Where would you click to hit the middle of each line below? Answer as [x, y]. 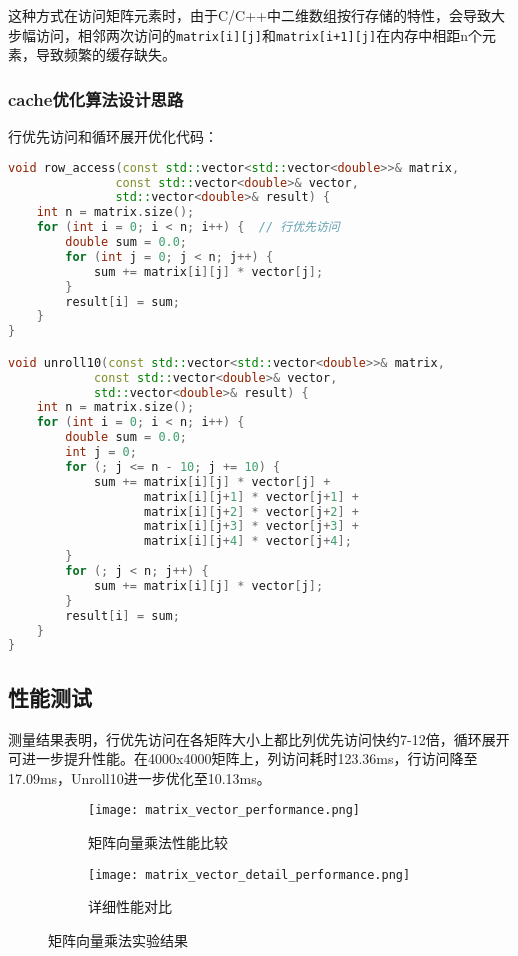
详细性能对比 [130, 906]
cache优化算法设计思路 [96, 98]
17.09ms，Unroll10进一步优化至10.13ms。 [139, 777]
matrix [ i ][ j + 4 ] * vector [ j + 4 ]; [248, 541]
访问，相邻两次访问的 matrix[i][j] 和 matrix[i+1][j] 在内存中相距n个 [258, 34]
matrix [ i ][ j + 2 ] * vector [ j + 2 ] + [252, 511]
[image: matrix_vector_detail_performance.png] [249, 874]
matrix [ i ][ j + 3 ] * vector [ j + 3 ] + [252, 526]
